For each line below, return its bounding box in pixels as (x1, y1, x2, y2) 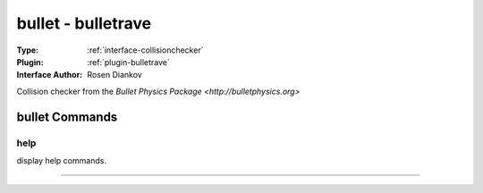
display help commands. (16, 155, 107, 165)
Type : (16, 45, 39, 55)
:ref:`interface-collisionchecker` (87, 45, 204, 55)
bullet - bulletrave (16, 13, 152, 33)
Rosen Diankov (87, 70, 142, 80)
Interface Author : (16, 70, 83, 80)
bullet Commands (16, 109, 118, 124)
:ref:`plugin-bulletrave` (87, 56, 170, 67)
